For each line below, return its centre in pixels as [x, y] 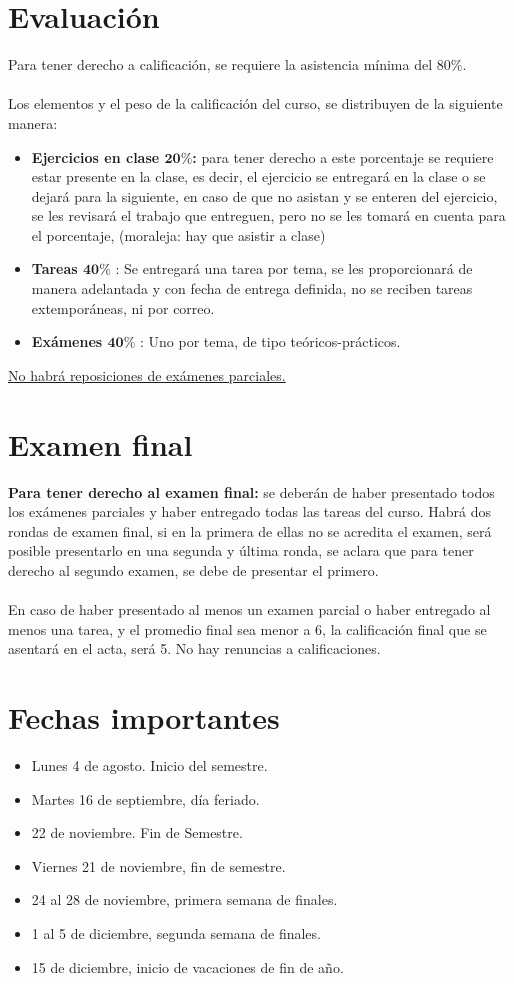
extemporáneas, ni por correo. [123, 307]
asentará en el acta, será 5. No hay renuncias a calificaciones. [194, 648]
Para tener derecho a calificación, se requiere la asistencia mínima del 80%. [237, 64]
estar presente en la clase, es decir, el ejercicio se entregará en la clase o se [258, 176]
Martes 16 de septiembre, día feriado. [145, 798]
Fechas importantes [144, 717]
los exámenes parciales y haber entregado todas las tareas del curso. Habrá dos [250, 511]
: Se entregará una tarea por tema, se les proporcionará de [294, 268]
